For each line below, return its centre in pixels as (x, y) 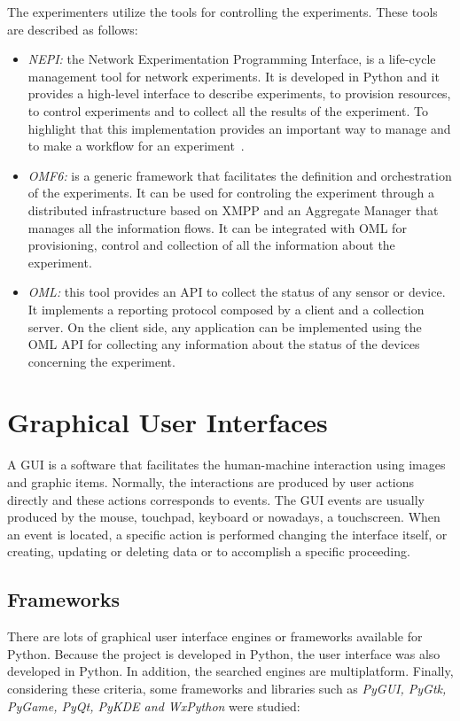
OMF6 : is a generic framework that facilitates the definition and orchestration (240, 175)
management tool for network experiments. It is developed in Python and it (234, 76)
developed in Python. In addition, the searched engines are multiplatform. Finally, (230, 671)
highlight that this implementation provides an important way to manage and (239, 128)
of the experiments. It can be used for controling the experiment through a (231, 193)
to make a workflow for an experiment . (136, 146)
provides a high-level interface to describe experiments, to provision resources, (239, 93)
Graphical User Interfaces (168, 422)
